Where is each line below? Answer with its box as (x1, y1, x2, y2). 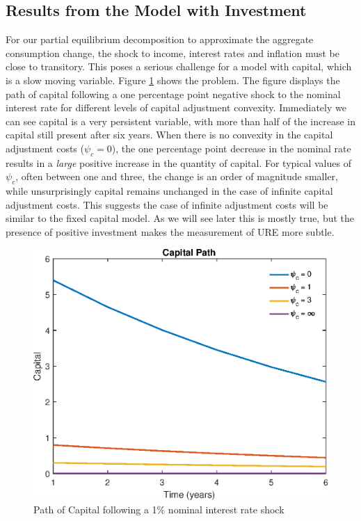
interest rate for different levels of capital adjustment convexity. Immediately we (6, 100, 346, 115)
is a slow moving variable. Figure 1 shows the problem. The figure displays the (6, 72, 340, 87)
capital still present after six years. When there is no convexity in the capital (6, 127, 333, 142)
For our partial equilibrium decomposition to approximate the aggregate (6, 32, 314, 47)
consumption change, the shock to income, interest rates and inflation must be (6, 45, 339, 60)
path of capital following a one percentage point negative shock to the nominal (6, 86, 341, 101)
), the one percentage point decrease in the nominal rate (111, 141, 351, 155)
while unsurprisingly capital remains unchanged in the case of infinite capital (6, 184, 333, 198)
